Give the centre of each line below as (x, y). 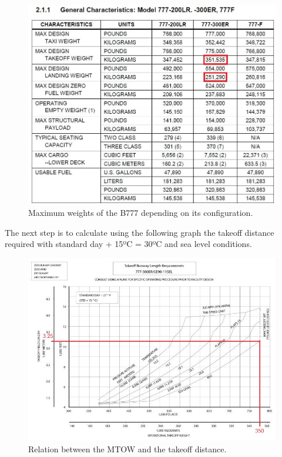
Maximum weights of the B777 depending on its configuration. (141, 213)
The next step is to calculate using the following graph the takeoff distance (140, 232)
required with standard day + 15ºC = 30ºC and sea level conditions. (128, 244)
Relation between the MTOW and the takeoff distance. (127, 448)
